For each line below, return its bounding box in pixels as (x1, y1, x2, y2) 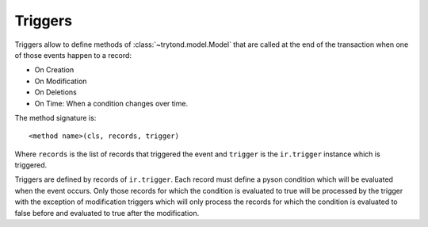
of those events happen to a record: (14, 50, 132, 60)
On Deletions (34, 87, 77, 97)
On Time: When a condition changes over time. (34, 98, 189, 108)
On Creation (34, 65, 75, 75)
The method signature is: (14, 113, 97, 122)
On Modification (34, 76, 87, 86)
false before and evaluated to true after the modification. (14, 208, 200, 217)
